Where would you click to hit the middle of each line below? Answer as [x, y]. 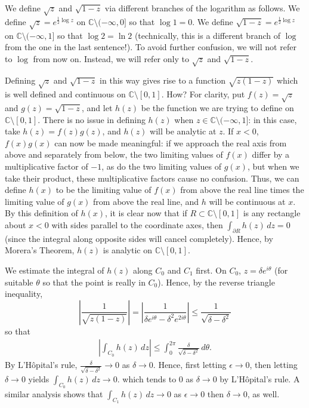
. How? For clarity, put [203, 94]
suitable [19, 282]
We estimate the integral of [55, 270]
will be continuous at [247, 201]
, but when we [273, 166]
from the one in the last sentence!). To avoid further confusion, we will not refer [151, 47]
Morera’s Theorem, [40, 250]
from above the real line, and [146, 201]
